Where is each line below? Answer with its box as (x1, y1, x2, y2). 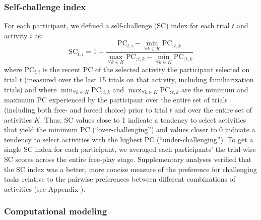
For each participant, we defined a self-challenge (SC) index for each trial (4, 20, 230, 31)
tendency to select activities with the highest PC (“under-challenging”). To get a (4, 134, 253, 144)
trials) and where (4, 84, 57, 94)
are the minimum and (181, 84, 248, 94)
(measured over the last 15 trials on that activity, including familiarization (24, 74, 254, 85)
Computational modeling (4, 205, 107, 217)
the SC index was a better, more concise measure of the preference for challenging (4, 163, 257, 174)
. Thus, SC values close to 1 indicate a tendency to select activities (40, 114, 246, 125)
